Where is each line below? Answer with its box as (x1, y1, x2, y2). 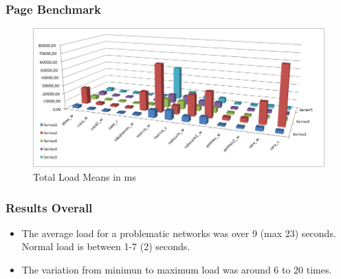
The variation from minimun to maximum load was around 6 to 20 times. (21, 263, 332, 277)
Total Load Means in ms (33, 170, 136, 184)
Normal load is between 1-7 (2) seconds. (21, 239, 190, 254)
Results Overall (5, 199, 93, 216)
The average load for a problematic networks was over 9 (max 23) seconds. (21, 225, 336, 240)
